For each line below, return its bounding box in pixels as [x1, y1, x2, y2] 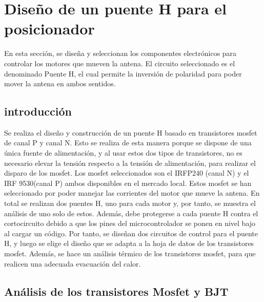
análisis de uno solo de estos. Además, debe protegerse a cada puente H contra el [4, 207, 258, 218]
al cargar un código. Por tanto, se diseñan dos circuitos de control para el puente [4, 228, 258, 238]
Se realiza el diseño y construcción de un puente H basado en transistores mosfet [4, 127, 257, 138]
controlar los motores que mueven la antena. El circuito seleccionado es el [4, 58, 235, 68]
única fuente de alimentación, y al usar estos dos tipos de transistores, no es [4, 147, 242, 158]
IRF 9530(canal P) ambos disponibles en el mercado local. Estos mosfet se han [4, 177, 252, 188]
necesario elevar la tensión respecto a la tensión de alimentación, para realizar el [4, 157, 256, 168]
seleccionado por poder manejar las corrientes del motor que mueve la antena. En [4, 187, 260, 198]
